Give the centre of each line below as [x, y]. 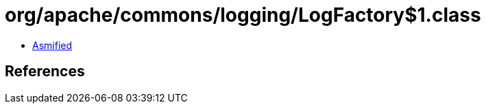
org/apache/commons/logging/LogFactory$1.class [243, 15]
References [45, 72]
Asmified [52, 45]
